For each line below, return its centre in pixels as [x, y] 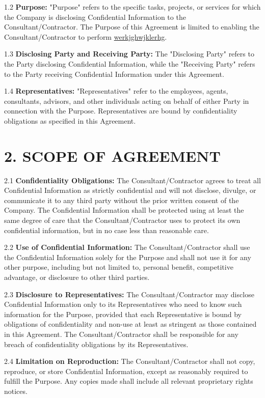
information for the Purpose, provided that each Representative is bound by [123, 314]
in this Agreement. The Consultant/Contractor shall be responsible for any [121, 334]
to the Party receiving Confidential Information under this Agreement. [114, 74]
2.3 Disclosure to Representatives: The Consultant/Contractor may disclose [129, 294]
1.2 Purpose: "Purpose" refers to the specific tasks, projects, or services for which [132, 7]
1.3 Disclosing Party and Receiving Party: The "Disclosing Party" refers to [129, 54]
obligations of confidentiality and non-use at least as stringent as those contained [130, 324]
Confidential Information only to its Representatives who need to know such [123, 304]
